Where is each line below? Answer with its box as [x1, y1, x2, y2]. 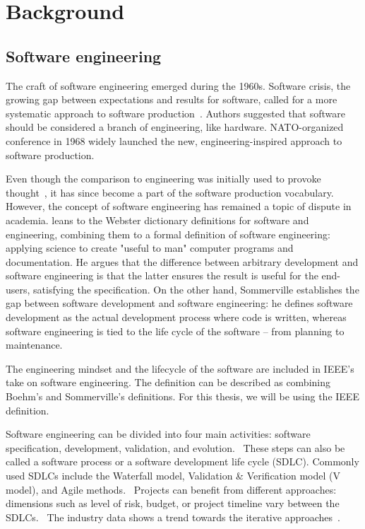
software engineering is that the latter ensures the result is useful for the [6, 268, 318, 283]
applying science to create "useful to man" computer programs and [6, 240, 294, 255]
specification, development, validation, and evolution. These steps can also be [6, 440, 345, 455]
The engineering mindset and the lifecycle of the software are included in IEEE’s [6, 361, 354, 376]
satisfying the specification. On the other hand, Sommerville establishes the [33, 281, 359, 296]
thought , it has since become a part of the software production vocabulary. [6, 185, 334, 199]
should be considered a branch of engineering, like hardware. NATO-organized [6, 120, 344, 134]
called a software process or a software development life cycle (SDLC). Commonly [6, 454, 359, 469]
